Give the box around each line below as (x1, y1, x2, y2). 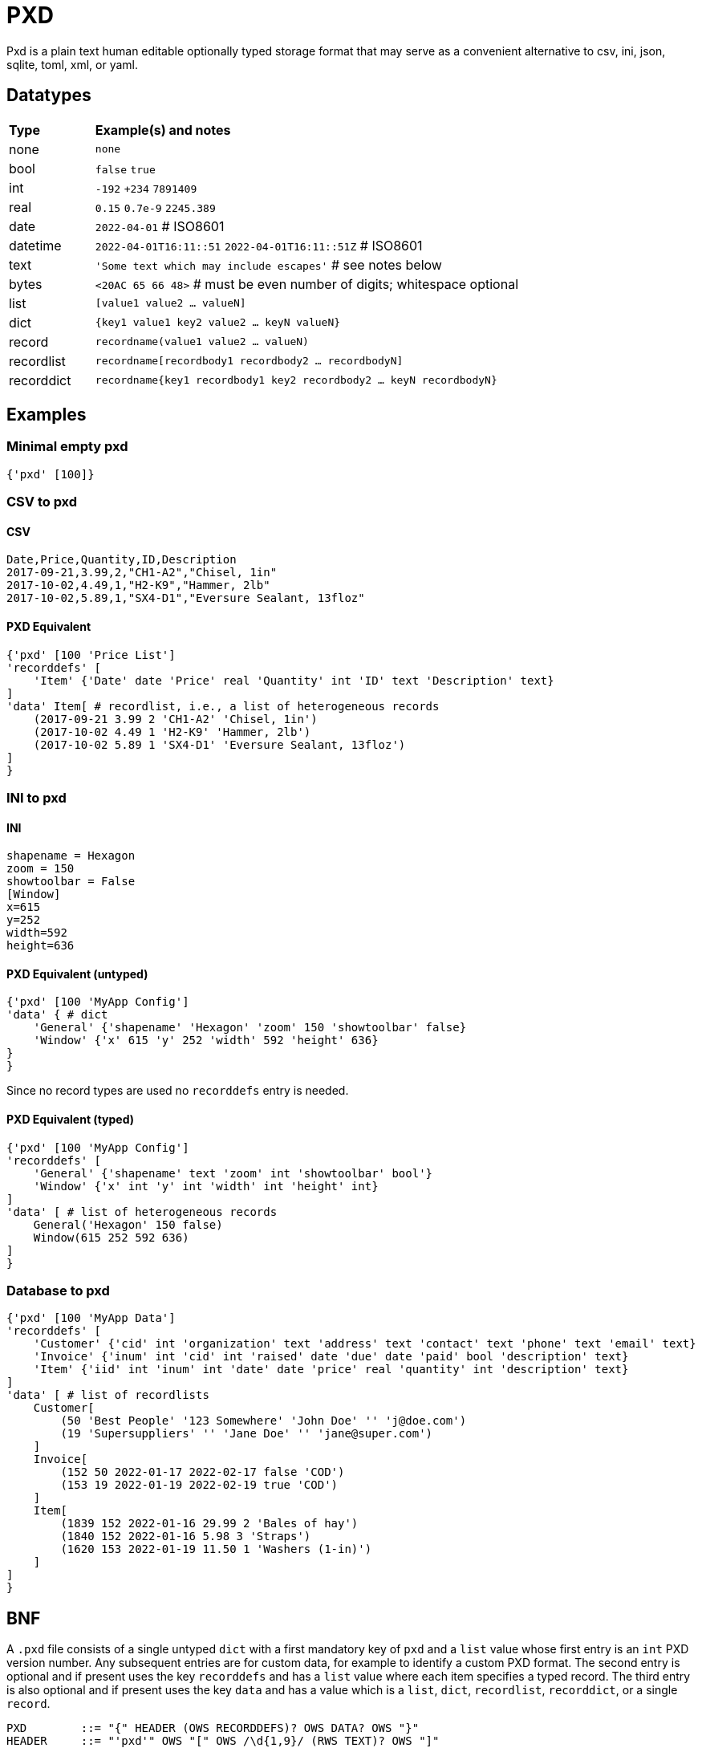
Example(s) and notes (95, 121, 231, 138)
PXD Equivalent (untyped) (6, 966, 148, 981)
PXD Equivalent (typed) (6, 1112, 135, 1127)
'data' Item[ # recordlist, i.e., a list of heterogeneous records (6, 699, 440, 713)
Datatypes (6, 85, 91, 106)
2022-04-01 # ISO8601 (95, 217, 225, 234)
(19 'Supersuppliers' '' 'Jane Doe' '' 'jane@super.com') (60, 1427, 433, 1441)
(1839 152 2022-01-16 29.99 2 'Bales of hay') (60, 1517, 359, 1531)
